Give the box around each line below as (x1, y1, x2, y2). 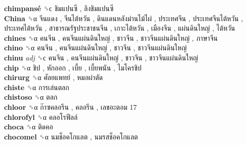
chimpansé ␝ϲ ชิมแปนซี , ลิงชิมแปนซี (4, 3, 114, 13)
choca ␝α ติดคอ (4, 121, 53, 132)
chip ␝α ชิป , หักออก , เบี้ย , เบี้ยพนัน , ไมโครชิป (4, 62, 142, 72)
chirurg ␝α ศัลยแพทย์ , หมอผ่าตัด (4, 72, 103, 83)
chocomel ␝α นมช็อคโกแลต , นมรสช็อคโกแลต (4, 131, 138, 141)
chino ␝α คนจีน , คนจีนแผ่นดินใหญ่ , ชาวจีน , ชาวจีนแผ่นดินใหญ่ (4, 42, 187, 53)
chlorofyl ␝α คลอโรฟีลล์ (4, 111, 78, 122)
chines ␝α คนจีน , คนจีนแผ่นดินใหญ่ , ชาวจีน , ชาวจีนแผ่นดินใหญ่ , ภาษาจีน (4, 32, 218, 43)
